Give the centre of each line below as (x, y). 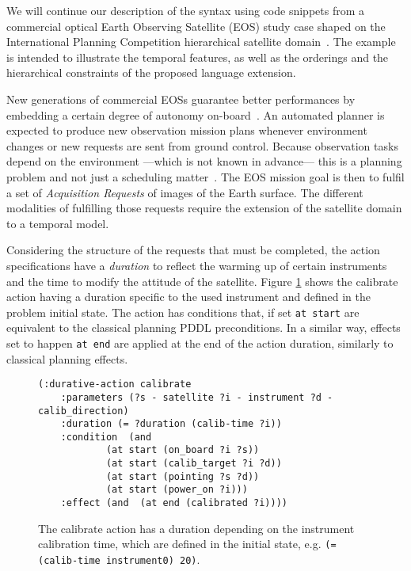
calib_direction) (84, 411)
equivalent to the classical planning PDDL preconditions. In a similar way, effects (204, 327)
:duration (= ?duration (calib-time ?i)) (171, 424)
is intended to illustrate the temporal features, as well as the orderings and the (198, 57)
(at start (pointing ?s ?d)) (183, 476)
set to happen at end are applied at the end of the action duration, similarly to (200, 343)
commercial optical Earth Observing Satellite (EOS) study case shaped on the (196, 26)
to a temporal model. (58, 223)
